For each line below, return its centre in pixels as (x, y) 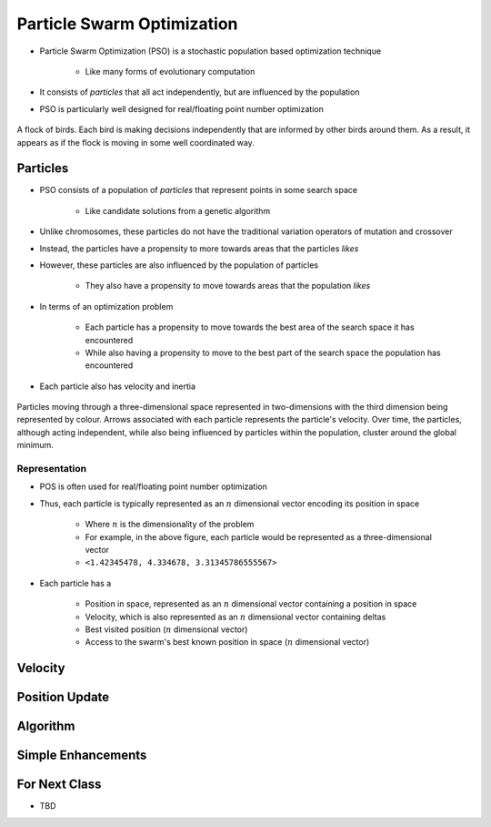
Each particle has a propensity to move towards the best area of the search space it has (250, 327)
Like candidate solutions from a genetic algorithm (178, 210)
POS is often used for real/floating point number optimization (153, 486)
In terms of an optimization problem (106, 306)
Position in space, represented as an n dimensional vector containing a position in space (251, 604)
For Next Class (59, 785)
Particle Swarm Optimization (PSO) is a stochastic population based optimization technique (210, 51)
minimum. (35, 445)
